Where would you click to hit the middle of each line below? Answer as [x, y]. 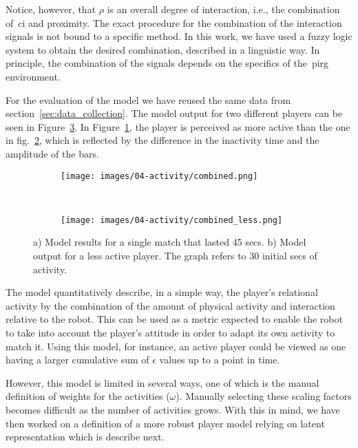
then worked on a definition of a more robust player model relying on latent [165, 423]
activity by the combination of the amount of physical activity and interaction [170, 305]
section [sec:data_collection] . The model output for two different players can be [174, 113]
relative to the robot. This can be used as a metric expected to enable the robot [174, 319]
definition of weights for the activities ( [88, 396]
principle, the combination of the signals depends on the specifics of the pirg [167, 63]
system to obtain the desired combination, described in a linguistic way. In [163, 49]
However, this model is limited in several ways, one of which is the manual [162, 382]
